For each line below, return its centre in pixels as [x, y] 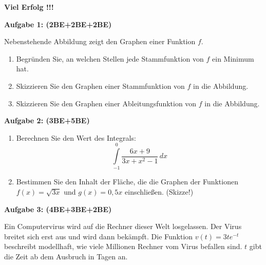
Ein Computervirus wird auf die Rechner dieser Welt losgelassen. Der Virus [123, 226]
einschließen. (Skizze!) [159, 192]
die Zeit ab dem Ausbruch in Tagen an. [66, 257]
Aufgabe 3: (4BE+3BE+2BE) [58, 209]
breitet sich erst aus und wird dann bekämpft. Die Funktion [99, 236]
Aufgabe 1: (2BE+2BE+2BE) [58, 24]
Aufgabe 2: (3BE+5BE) [47, 120]
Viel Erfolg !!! [29, 7]
